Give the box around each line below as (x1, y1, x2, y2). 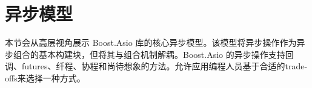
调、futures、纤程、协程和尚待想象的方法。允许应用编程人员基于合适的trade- (5, 60, 308, 72)
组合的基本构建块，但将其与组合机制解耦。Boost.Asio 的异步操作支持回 (13, 48, 294, 60)
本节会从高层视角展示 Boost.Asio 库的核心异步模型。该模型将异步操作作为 (5, 36, 297, 49)
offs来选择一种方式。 (5, 71, 85, 84)
